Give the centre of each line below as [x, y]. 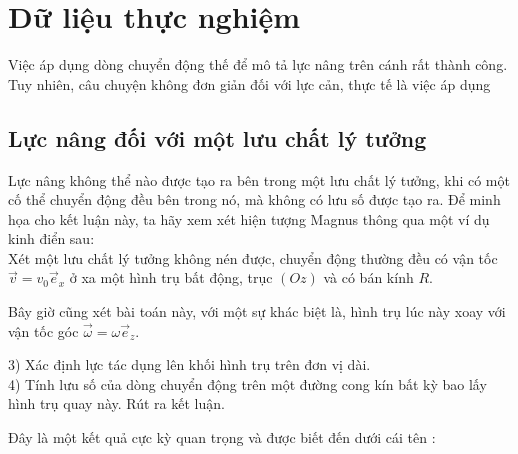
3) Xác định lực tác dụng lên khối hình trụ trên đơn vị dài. [189, 364]
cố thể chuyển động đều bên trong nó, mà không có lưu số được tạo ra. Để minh [254, 199]
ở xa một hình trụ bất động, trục [171, 277]
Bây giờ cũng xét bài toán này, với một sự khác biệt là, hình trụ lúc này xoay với [257, 311]
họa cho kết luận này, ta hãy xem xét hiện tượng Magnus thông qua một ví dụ [249, 218]
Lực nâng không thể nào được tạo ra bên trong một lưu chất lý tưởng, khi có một [259, 179]
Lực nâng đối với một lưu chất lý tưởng [217, 137]
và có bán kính [368, 277]
